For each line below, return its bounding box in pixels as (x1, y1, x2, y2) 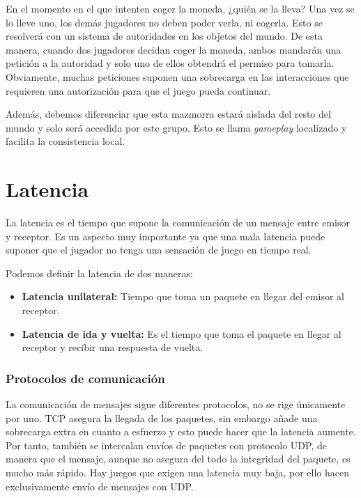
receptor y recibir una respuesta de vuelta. (22, 340, 203, 355)
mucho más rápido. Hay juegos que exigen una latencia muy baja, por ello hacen (6, 465, 349, 479)
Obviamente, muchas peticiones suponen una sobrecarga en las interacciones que (6, 69, 349, 84)
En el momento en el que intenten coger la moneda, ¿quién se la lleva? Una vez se (6, 1, 355, 15)
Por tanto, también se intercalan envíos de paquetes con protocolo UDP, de (6, 437, 327, 452)
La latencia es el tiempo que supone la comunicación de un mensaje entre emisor (6, 215, 351, 230)
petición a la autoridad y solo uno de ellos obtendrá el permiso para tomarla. (6, 56, 335, 70)
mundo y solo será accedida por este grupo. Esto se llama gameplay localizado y (6, 120, 347, 134)
